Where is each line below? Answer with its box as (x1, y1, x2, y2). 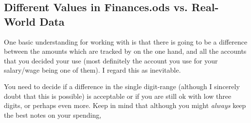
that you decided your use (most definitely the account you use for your (4, 55, 218, 65)
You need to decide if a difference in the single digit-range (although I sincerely (4, 81, 240, 91)
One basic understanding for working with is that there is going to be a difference (4, 36, 248, 46)
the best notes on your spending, (4, 109, 102, 120)
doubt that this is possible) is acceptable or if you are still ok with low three (4, 91, 232, 101)
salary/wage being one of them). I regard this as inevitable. (4, 65, 181, 75)
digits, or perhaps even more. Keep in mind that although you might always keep (4, 100, 246, 110)
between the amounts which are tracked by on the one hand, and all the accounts (4, 46, 247, 56)
